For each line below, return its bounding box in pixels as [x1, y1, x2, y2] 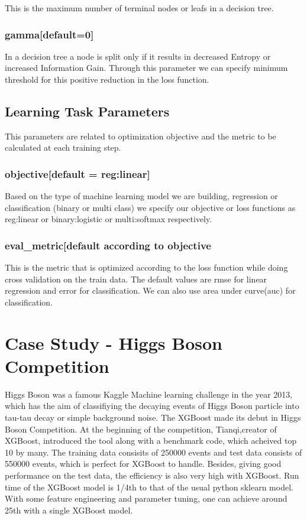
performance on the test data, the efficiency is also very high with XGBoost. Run [5, 469, 299, 482]
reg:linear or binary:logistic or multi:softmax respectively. [5, 213, 212, 225]
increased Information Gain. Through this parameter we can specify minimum [5, 61, 288, 74]
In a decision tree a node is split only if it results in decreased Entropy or [5, 50, 271, 62]
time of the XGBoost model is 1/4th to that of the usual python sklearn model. [5, 480, 293, 493]
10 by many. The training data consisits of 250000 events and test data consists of [5, 446, 302, 458]
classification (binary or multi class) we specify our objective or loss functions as [5, 201, 296, 213]
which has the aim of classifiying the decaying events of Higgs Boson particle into [5, 399, 299, 412]
